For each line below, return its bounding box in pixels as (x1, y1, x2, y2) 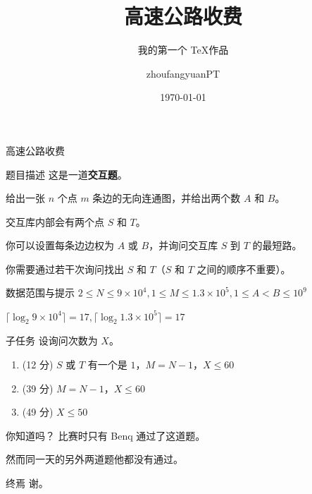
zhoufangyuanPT (146, 66, 220, 80)
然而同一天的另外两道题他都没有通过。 (6, 452, 183, 466)
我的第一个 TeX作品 (137, 42, 229, 57)
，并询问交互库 (149, 238, 218, 253)
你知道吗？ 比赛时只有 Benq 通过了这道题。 (6, 428, 206, 442)
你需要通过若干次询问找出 (6, 261, 124, 276)
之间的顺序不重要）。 (196, 261, 291, 276)
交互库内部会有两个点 (6, 214, 104, 229)
